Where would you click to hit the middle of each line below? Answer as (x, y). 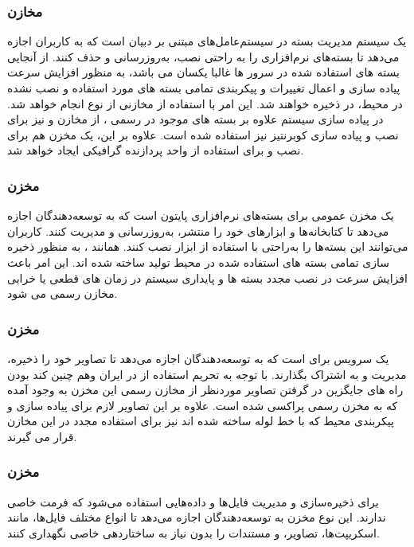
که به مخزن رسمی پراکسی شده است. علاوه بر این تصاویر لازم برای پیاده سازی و (203, 405)
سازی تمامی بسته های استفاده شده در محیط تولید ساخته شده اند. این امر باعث (198, 262)
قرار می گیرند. (42, 436)
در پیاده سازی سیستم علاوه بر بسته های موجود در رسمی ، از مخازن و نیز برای (195, 119)
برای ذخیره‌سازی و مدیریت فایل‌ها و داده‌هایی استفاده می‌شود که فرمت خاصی (193, 501)
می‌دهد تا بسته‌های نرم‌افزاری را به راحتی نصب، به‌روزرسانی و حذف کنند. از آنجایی (203, 56)
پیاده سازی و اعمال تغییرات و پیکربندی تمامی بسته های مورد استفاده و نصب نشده (204, 88)
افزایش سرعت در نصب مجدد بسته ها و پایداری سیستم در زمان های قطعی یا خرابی (207, 277)
